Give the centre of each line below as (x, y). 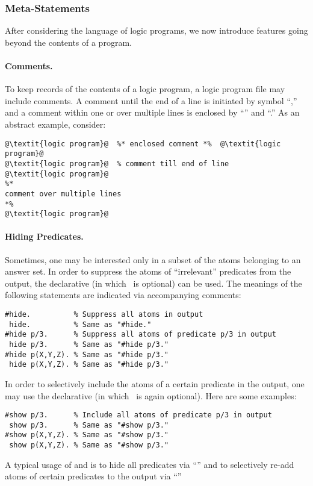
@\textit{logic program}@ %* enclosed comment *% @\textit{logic (143, 144)
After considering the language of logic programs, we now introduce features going (156, 30)
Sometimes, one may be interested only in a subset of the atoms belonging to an (153, 259)
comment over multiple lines (63, 194)
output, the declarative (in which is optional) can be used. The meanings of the (153, 283)
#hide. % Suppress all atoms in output (104, 314)
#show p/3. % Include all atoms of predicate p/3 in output (138, 415)
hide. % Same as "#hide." (80, 324)
